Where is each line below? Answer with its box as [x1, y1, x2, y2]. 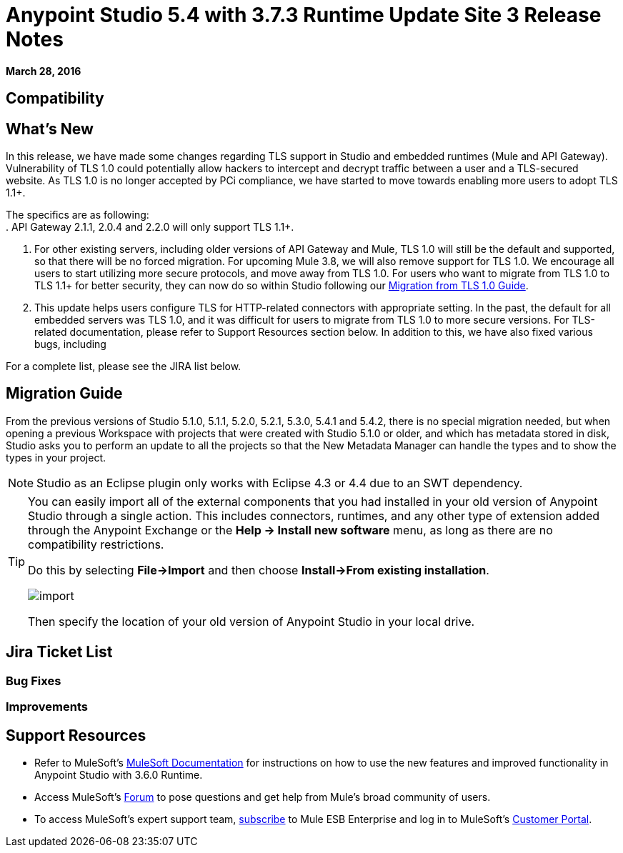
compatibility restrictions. [28, 537, 164, 552]
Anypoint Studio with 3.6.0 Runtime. [34, 768, 203, 781]
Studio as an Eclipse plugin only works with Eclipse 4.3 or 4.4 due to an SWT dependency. [36, 475, 523, 490]
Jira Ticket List [6, 643, 113, 662]
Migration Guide [6, 384, 123, 403]
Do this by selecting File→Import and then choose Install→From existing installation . [28, 562, 489, 577]
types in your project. [6, 451, 106, 464]
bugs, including [34, 338, 106, 351]
